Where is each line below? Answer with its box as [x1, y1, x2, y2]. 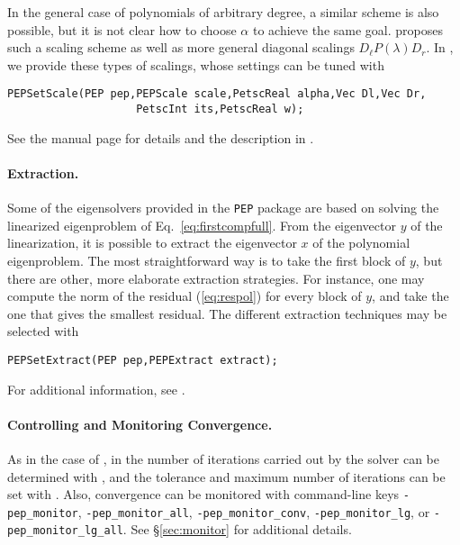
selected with [7, 322, 79, 341]
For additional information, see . [7, 379, 185, 398]
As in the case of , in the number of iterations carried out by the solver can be [7, 449, 439, 468]
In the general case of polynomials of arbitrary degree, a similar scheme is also [7, 3, 439, 21]
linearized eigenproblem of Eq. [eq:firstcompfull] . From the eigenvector [7, 215, 396, 234]
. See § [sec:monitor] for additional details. [122, 520, 352, 539]
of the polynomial [312, 233, 410, 252]
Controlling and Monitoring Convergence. [7, 414, 273, 433]
